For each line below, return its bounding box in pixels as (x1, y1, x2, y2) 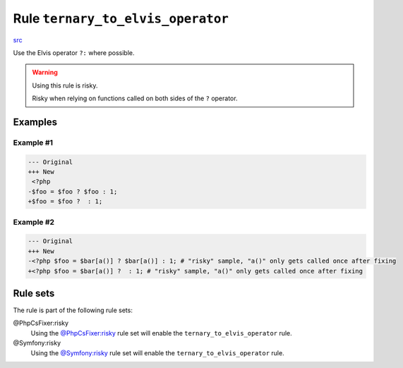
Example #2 (13, 217, 55, 227)
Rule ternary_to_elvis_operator (13, 11, 229, 26)
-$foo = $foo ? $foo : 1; (28, 187, 118, 196)
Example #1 (13, 138, 53, 148)
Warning (32, 68, 58, 77)
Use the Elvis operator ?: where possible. (13, 48, 135, 57)
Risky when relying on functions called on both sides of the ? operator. (32, 94, 238, 102)
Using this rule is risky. (32, 81, 98, 90)
